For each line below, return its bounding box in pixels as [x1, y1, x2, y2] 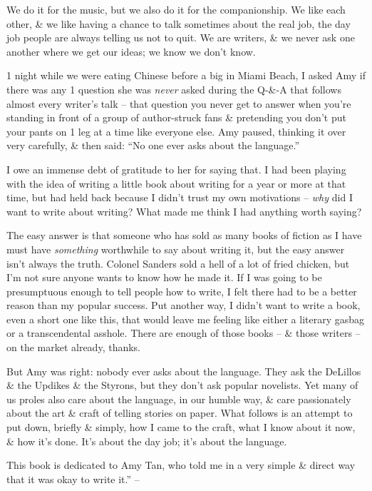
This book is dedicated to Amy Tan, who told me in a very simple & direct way [6, 457, 356, 472]
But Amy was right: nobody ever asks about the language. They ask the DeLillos [6, 363, 361, 378]
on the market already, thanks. [6, 340, 141, 355]
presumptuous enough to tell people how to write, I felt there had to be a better [6, 283, 357, 298]
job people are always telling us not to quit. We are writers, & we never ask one [6, 30, 355, 45]
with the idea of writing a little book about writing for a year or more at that [6, 176, 346, 191]
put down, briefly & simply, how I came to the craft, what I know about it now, [6, 420, 356, 435]
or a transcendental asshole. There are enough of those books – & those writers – [6, 325, 361, 340]
